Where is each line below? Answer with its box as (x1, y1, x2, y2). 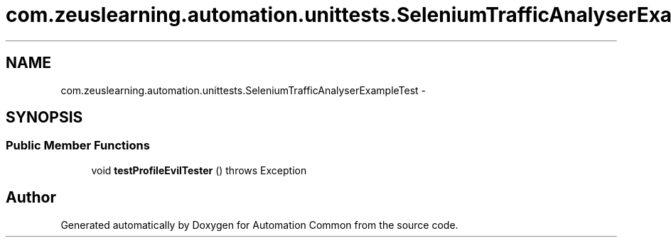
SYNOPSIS (6, 108, 83, 127)
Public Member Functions (6, 138, 150, 153)
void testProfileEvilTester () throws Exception (91, 164, 307, 176)
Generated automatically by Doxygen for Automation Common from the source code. (60, 218, 458, 231)
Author (6, 188, 56, 207)
